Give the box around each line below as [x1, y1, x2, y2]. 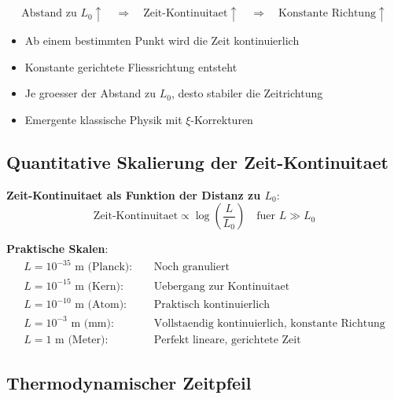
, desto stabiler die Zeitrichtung [171, 85, 323, 101]
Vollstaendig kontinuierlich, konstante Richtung [153, 317, 385, 329]
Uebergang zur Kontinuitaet [153, 280, 290, 292]
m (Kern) [75, 280, 120, 292]
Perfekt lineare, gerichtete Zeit [153, 334, 301, 346]
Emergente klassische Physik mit [24, 111, 182, 127]
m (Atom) [75, 299, 124, 311]
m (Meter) [55, 334, 105, 346]
